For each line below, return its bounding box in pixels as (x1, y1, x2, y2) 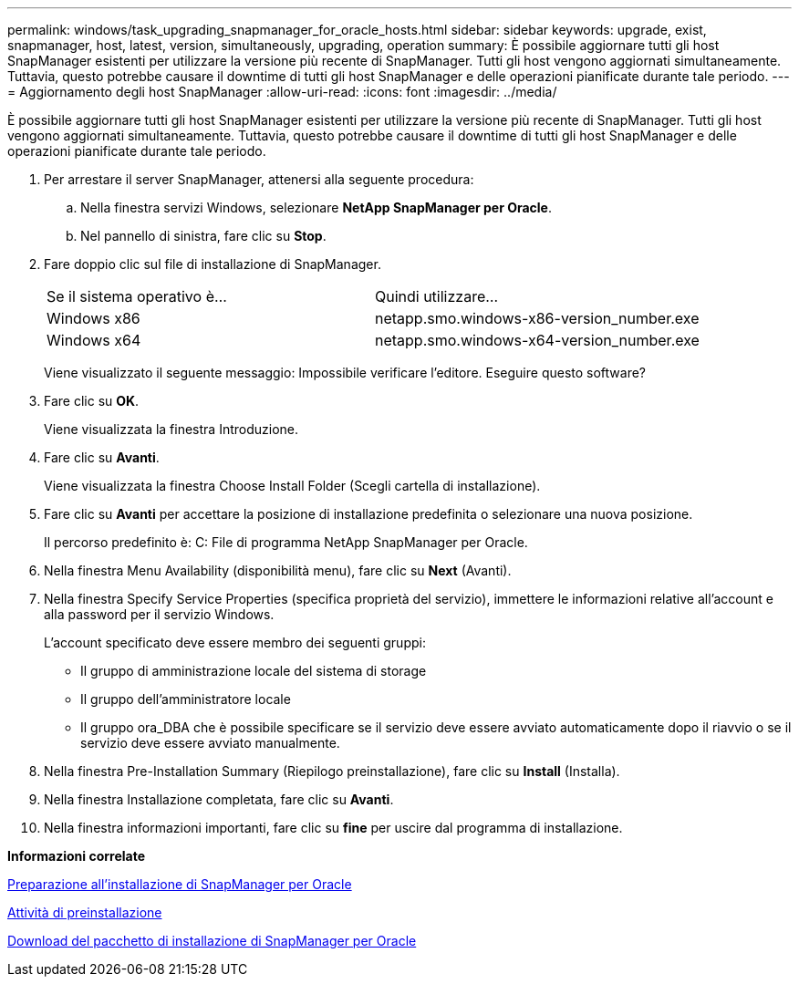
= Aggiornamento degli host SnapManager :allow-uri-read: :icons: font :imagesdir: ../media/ (7, 84, 557, 99)
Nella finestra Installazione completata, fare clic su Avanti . (44, 792, 394, 807)
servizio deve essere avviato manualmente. (80, 735, 340, 751)
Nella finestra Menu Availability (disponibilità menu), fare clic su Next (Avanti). (44, 563, 512, 578)
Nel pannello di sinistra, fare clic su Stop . (80, 228, 327, 243)
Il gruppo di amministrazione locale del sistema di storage (80, 663, 427, 678)
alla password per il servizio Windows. (44, 606, 275, 622)
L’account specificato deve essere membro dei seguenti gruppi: (44, 635, 426, 650)
